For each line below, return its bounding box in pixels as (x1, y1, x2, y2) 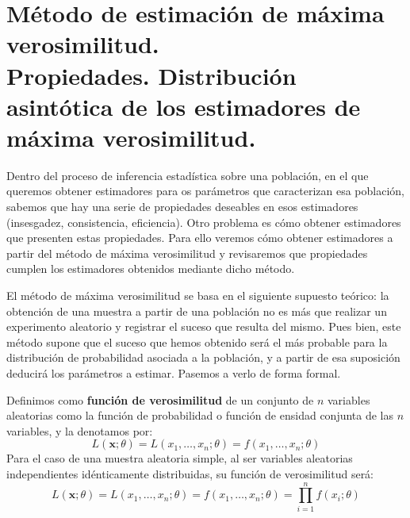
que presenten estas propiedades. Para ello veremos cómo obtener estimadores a (6, 229, 393, 246)
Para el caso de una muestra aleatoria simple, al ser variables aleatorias (6, 450, 353, 466)
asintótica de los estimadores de (6, 90, 361, 122)
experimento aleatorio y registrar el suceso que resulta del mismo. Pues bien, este (6, 318, 401, 335)
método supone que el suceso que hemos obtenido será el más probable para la (6, 333, 388, 350)
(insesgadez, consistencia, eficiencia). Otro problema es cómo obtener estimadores (6, 213, 401, 230)
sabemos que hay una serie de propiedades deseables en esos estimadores (6, 198, 358, 215)
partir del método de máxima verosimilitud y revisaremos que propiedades (6, 244, 368, 261)
